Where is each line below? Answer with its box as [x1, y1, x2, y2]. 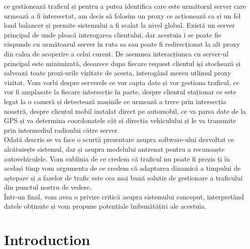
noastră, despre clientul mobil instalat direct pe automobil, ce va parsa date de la [4, 106, 246, 116]
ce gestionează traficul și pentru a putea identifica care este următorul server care [4, 1, 246, 11]
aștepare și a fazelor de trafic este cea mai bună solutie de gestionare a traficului [4, 172, 243, 182]
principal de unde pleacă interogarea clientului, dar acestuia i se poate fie [4, 29, 221, 39]
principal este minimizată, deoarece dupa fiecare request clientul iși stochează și [4, 58, 241, 68]
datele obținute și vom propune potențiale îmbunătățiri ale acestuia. [4, 201, 207, 211]
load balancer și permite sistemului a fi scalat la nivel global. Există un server [4, 20, 235, 30]
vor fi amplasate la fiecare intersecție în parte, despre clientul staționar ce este [4, 87, 236, 97]
